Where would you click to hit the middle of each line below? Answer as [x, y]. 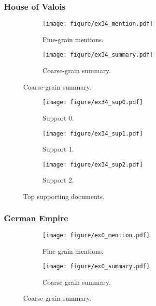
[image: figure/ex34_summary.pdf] [98, 55]
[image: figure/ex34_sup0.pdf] [93, 102]
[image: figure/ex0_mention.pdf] [96, 235]
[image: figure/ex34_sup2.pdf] [93, 164]
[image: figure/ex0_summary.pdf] [96, 267]
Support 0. [58, 117]
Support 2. [58, 180]
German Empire [36, 218]
